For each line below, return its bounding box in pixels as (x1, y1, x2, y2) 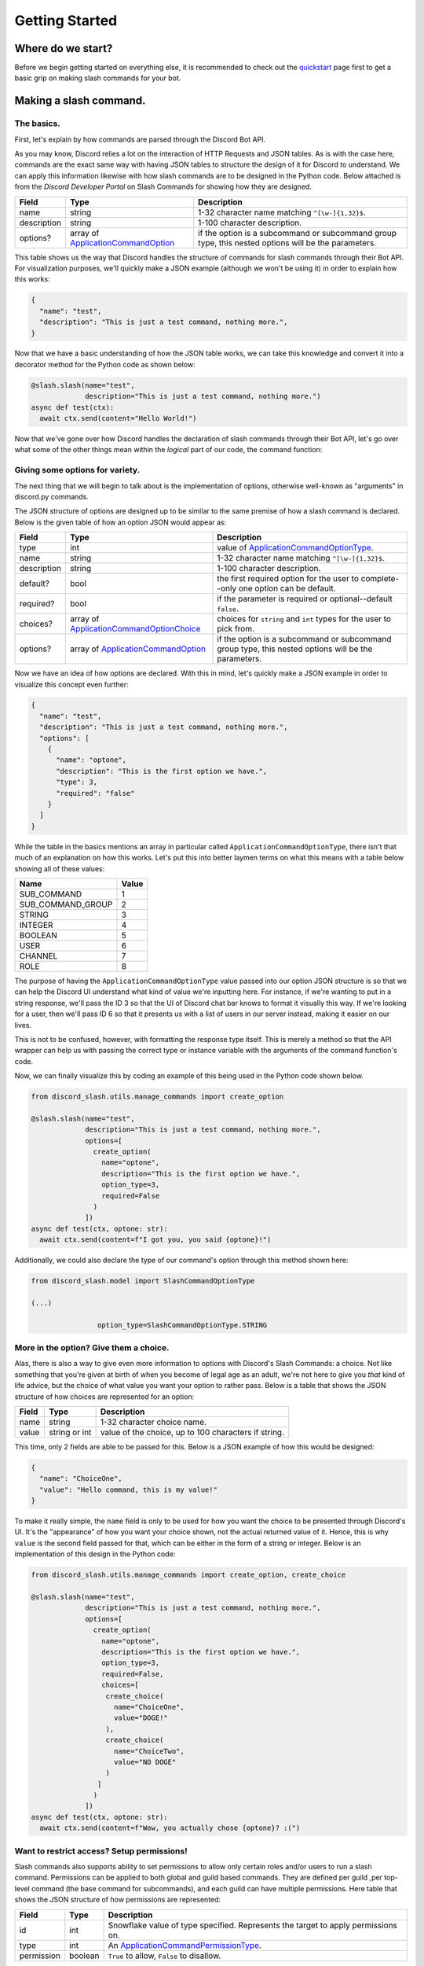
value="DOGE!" (114, 1714, 168, 1722)
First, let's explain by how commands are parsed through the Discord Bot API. (14, 134, 266, 144)
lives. (14, 1020, 31, 1029)
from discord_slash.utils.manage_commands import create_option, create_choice (31, 1570, 346, 1580)
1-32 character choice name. (100, 1416, 207, 1427)
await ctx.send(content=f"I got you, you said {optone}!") (39, 1235, 272, 1244)
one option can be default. (238, 583, 337, 594)
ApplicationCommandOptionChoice (69, 624, 201, 635)
